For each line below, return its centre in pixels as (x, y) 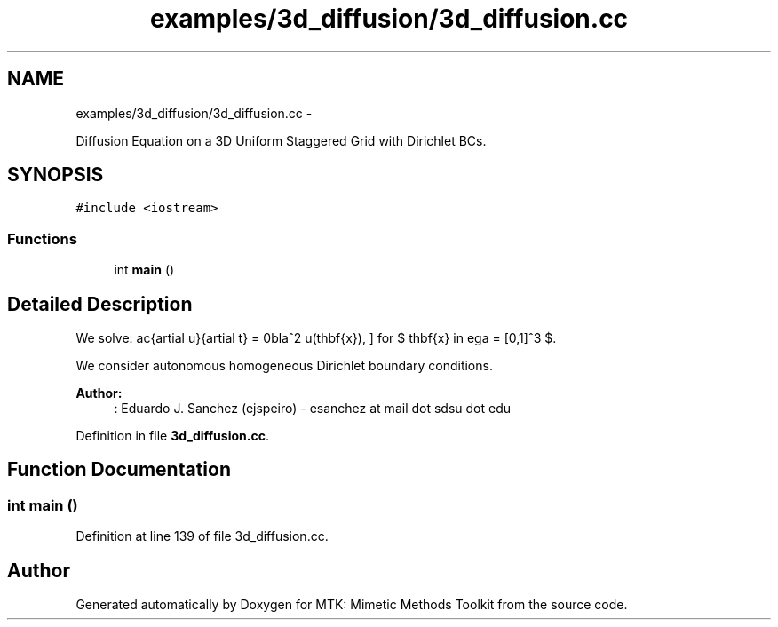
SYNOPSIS (56, 175)
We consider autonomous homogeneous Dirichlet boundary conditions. (284, 366)
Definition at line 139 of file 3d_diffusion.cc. (202, 536)
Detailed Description (100, 304)
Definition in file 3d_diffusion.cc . (172, 436)
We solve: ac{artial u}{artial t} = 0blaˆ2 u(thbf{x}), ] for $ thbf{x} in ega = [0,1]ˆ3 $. (316, 338)
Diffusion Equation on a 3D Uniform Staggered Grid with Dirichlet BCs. (281, 140)
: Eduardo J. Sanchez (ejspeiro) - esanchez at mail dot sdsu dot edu (313, 409)
